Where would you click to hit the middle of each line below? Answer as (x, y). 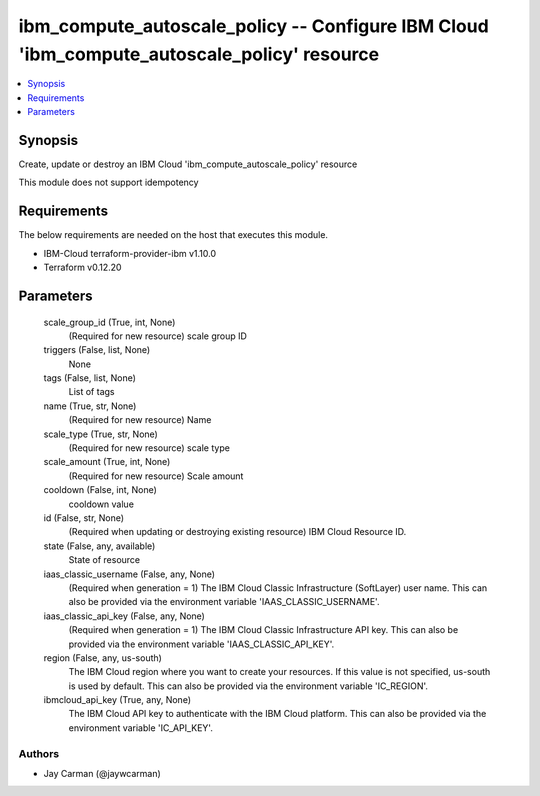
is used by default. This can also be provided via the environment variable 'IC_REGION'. (248, 686)
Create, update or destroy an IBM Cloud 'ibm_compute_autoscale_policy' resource (188, 164)
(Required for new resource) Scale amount (156, 476)
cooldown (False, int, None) (100, 490)
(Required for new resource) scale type (149, 448)
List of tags (91, 392)
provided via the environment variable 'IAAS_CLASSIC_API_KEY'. (201, 644)
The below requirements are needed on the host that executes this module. (173, 235)
